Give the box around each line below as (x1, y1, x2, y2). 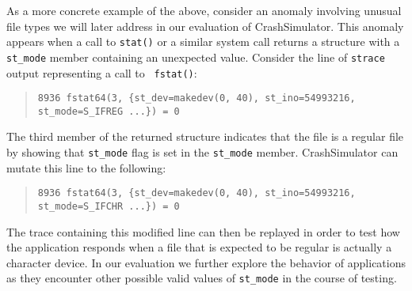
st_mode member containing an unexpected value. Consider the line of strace (6, 48, 385, 65)
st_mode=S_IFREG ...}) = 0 (37, 105, 180, 117)
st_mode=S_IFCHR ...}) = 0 (37, 200, 180, 212)
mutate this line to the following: (6, 159, 166, 176)
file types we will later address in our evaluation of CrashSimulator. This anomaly (6, 17, 404, 34)
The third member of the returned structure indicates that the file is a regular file (6, 128, 404, 145)
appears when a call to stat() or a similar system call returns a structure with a (6, 33, 400, 50)
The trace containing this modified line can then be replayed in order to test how (6, 223, 400, 240)
